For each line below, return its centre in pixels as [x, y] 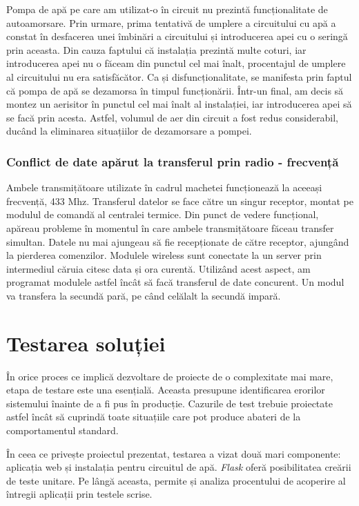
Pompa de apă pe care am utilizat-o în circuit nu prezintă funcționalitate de [167, 9]
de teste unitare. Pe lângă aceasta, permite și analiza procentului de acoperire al [176, 480]
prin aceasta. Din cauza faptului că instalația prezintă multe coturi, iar [156, 49]
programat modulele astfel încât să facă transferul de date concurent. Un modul [175, 282]
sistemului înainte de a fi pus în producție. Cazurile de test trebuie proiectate [169, 403]
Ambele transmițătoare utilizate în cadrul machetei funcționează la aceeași [164, 187]
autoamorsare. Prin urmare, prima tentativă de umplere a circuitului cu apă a [171, 22]
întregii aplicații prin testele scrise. [79, 494]
